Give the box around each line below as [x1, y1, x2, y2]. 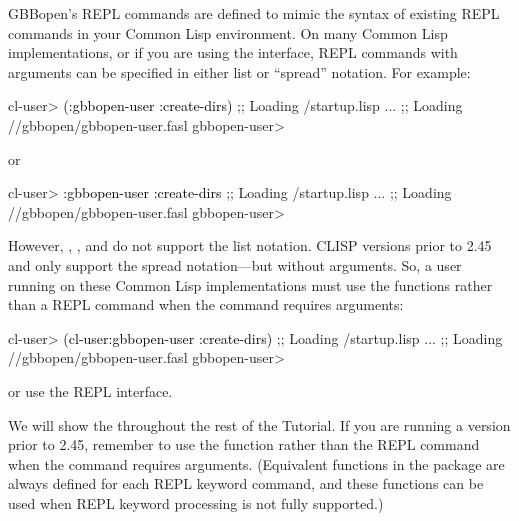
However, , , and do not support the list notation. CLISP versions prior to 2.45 [8, 235, 492, 256]
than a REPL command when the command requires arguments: [8, 294, 404, 315]
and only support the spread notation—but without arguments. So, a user [8, 254, 462, 275]
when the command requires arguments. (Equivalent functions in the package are [8, 453, 505, 474]
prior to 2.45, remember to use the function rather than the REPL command [8, 434, 480, 455]
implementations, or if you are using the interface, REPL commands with [8, 42, 458, 63]
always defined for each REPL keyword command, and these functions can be [8, 473, 484, 494]
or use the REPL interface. [8, 380, 173, 401]
